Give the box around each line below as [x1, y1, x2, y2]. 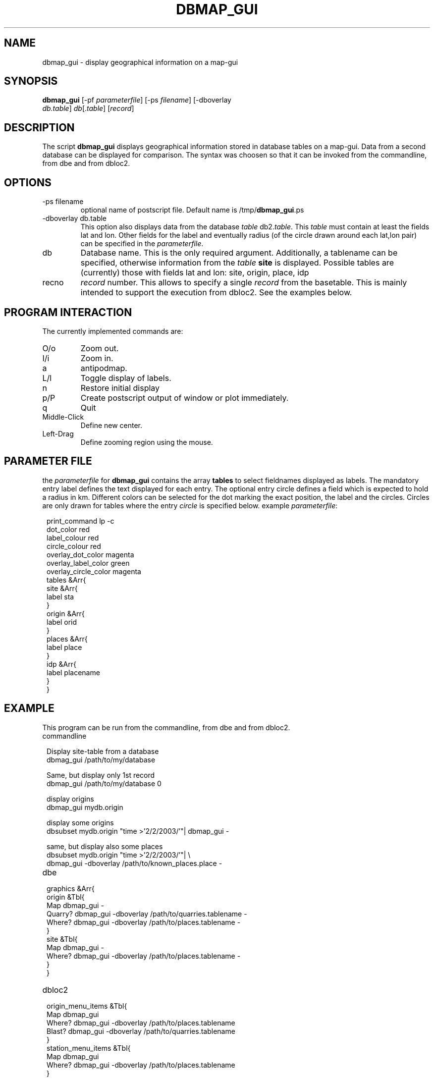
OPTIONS [4, 176, 52, 189]
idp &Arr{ [47, 659, 76, 668]
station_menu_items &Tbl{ [47, 1043, 131, 1052]
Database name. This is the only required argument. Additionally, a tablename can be [80, 248, 398, 258]
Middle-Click [42, 412, 84, 421]
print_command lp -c [47, 516, 114, 525]
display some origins [47, 818, 114, 827]
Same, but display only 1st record [47, 770, 155, 779]
